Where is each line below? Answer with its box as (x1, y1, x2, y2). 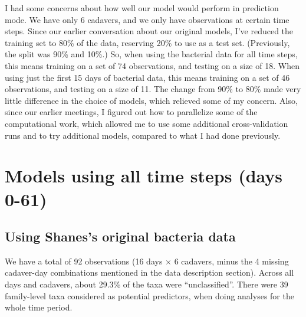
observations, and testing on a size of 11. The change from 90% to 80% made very (5, 83, 301, 95)
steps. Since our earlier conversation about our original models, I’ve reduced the (5, 25, 294, 37)
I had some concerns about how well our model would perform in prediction (5, 2, 279, 14)
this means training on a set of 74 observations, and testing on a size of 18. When (5, 59, 300, 71)
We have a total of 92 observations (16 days (5, 254, 163, 267)
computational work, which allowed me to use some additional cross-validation (5, 117, 288, 129)
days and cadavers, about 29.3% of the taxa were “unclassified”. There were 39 (5, 278, 288, 290)
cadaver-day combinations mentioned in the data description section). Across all (5, 266, 294, 279)
